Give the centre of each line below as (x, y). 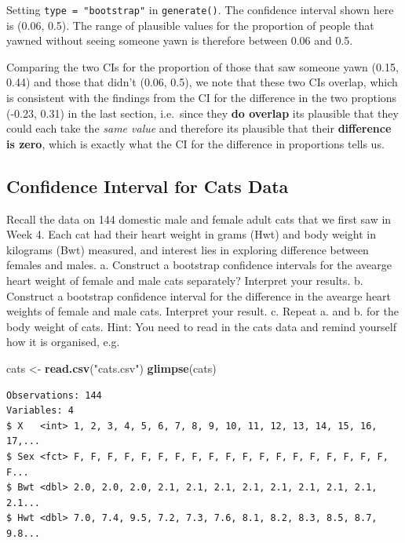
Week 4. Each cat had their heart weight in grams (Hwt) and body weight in (191, 234)
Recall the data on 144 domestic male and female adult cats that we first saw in (199, 219)
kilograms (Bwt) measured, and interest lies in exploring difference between (188, 249)
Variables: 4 (40, 411)
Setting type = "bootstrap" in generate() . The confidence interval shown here (200, 9)
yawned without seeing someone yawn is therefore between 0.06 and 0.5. (180, 40)
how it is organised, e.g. (63, 342)
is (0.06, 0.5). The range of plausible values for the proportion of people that (190, 25)
